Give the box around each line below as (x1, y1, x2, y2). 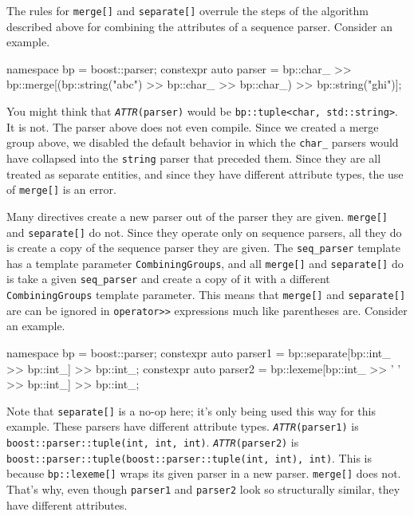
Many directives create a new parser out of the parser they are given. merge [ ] (6, 207, 388, 224)
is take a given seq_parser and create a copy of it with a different (6, 270, 330, 287)
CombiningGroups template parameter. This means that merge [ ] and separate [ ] (6, 286, 406, 303)
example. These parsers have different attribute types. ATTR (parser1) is (6, 418, 359, 435)
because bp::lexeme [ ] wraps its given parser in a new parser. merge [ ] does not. (6, 465, 401, 482)
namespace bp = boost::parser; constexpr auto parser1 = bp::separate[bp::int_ (6, 345, 391, 361)
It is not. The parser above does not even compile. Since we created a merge (6, 118, 379, 135)
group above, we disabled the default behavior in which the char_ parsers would (6, 134, 399, 151)
